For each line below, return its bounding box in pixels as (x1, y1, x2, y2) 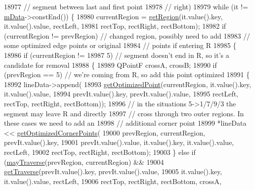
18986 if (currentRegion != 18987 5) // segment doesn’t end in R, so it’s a (4, 49, 229, 60)
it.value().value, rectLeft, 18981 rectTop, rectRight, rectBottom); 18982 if (4, 21, 226, 31)
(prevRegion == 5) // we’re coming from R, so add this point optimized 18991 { (4, 69, 250, 80)
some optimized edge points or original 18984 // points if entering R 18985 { (4, 40, 237, 50)
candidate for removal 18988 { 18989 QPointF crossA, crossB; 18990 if (4, 59, 217, 70)
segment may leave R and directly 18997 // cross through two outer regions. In (4, 108, 244, 118)
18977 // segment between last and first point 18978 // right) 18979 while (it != (4, 1, 248, 11)
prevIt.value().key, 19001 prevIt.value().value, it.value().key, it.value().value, (4, 137, 234, 147)
